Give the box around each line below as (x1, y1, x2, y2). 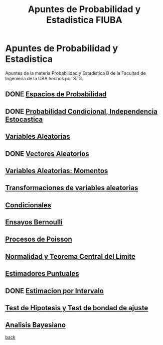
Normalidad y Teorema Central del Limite (5, 252, 135, 261)
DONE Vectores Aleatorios (5, 149, 89, 158)
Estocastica (5, 115, 43, 124)
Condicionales (5, 201, 52, 209)
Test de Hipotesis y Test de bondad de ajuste (5, 304, 148, 312)
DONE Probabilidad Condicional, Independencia (5, 107, 158, 116)
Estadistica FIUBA (46, 14, 122, 26)
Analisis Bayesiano (5, 321, 66, 329)
